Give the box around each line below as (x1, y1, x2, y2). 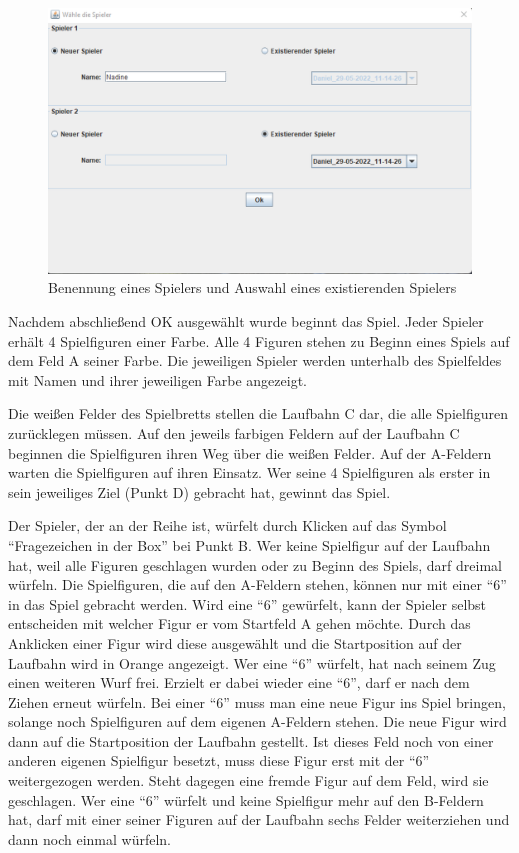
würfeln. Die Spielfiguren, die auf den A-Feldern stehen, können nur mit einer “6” (8, 574, 507, 595)
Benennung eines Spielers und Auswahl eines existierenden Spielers (48, 277, 457, 298)
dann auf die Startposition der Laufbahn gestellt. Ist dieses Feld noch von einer (8, 730, 494, 751)
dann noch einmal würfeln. (8, 828, 172, 849)
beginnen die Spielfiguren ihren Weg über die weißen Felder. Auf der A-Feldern (8, 442, 492, 463)
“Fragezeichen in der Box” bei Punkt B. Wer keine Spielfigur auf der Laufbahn (8, 534, 491, 555)
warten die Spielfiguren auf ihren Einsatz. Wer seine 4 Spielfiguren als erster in (8, 462, 491, 483)
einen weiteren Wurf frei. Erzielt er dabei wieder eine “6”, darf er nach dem (8, 672, 470, 693)
